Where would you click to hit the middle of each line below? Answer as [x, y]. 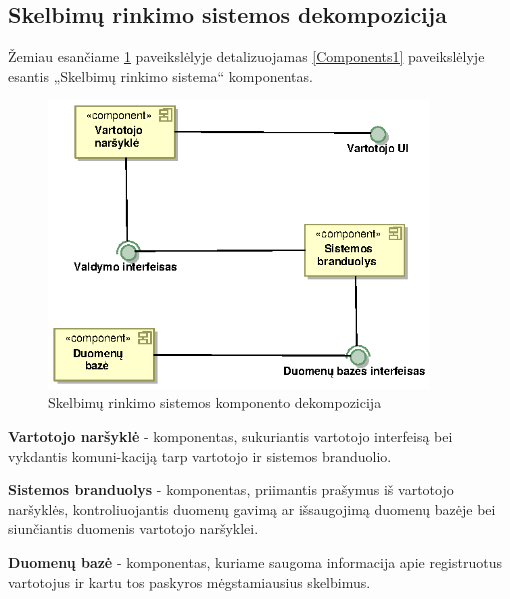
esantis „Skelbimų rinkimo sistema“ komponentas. [160, 75]
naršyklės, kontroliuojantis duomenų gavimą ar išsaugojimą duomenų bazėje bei [252, 508]
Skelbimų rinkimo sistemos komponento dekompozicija [215, 402]
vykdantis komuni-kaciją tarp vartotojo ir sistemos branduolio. [200, 455]
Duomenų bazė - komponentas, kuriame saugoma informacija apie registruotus [255, 561]
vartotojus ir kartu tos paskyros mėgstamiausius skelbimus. [189, 581]
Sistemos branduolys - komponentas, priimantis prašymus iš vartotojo [231, 489]
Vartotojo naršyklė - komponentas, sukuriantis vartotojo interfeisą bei [230, 435]
